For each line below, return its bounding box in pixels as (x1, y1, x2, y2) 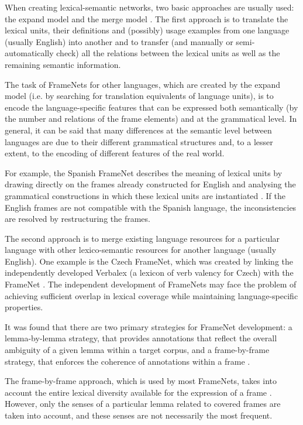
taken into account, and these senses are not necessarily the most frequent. (5, 409, 273, 421)
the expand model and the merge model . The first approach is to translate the (5, 12, 288, 25)
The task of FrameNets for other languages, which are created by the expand (5, 78, 281, 90)
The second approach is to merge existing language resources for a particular (5, 232, 280, 244)
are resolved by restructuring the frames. (5, 212, 150, 225)
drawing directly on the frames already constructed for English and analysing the (5, 178, 296, 190)
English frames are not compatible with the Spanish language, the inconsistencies (5, 201, 297, 213)
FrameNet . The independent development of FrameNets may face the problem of (5, 278, 297, 290)
